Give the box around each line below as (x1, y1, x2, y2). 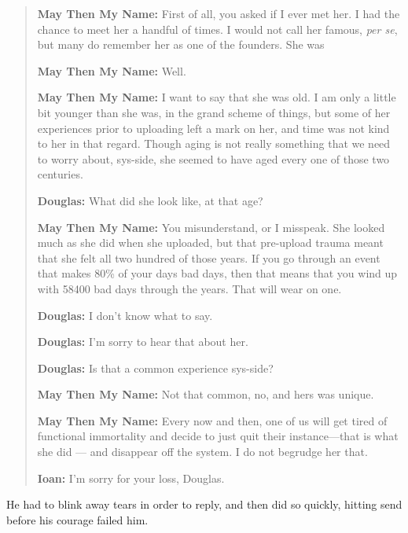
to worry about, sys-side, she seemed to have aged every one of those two (37, 150, 390, 167)
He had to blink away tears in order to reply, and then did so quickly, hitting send (6, 496, 402, 513)
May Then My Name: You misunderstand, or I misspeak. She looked (37, 219, 385, 235)
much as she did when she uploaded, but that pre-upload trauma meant (37, 234, 384, 251)
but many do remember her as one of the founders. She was (37, 36, 325, 53)
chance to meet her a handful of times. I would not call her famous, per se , (37, 20, 398, 37)
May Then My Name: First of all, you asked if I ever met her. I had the (37, 6, 400, 21)
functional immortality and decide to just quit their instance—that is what (37, 428, 399, 444)
